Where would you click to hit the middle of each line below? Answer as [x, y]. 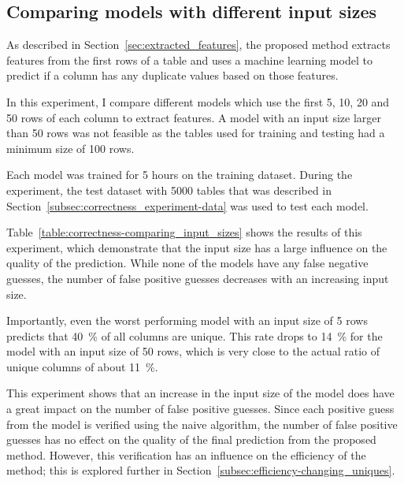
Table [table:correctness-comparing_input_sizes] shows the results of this [184, 232]
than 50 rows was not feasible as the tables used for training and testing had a [196, 133]
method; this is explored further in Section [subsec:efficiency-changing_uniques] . [201, 470]
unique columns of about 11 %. [82, 366]
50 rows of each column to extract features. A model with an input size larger [194, 117]
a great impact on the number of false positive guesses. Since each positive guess [200, 409]
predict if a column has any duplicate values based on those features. [172, 75]
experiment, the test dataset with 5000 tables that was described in [169, 190]
